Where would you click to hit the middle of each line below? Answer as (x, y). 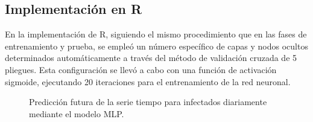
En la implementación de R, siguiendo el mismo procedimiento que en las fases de (156, 34)
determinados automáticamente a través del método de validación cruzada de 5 (151, 58)
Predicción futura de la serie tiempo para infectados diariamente (148, 102)
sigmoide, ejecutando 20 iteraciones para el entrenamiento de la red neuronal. (148, 81)
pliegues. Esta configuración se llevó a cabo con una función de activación (141, 69)
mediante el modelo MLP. (77, 113)
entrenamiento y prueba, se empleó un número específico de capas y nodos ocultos (156, 46)
